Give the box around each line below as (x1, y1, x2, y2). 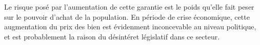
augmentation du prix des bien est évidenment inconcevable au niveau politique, (4, 21, 256, 32)
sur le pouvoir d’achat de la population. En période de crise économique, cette (4, 11, 250, 22)
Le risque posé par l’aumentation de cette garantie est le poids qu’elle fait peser (4, 2, 254, 12)
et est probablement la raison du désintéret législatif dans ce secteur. (4, 31, 220, 41)
